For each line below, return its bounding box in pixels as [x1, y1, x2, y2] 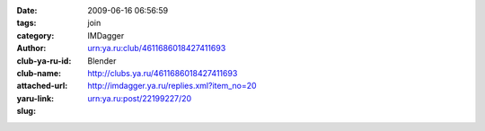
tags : [16, 18, 37, 29]
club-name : [16, 67, 62, 78]
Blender [87, 55, 117, 66]
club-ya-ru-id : [16, 55, 72, 66]
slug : [16, 106, 36, 117]
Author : [16, 43, 47, 54]
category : [16, 30, 55, 40]
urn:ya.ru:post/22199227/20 [87, 92, 192, 103]
